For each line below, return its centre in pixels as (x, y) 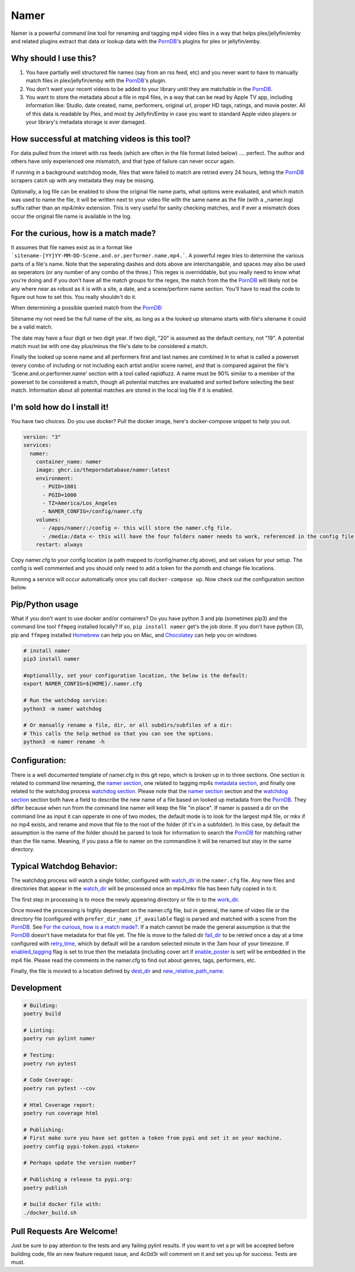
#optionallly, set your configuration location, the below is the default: (136, 675)
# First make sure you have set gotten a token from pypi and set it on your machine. (153, 1138)
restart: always (59, 544)
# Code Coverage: (49, 1080)
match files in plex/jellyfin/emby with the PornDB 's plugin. (96, 80)
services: (38, 445)
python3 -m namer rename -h (64, 742)
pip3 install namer (51, 659)
